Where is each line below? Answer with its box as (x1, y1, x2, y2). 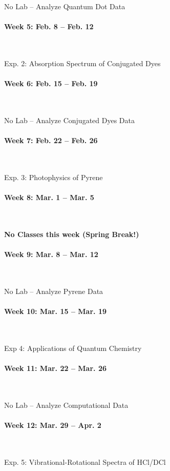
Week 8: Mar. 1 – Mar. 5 (4, 192, 94, 203)
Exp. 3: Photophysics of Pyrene (4, 171, 103, 182)
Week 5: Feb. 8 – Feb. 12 (4, 21, 94, 32)
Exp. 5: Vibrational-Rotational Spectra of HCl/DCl (4, 456, 166, 467)
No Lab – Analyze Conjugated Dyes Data (4, 114, 135, 125)
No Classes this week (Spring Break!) (4, 228, 139, 239)
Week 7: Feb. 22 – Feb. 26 (4, 135, 98, 146)
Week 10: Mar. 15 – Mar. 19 (4, 306, 107, 317)
